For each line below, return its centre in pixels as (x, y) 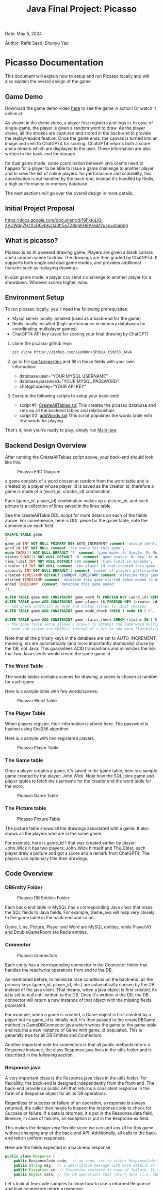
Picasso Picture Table (39, 819)
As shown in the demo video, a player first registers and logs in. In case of (79, 123)
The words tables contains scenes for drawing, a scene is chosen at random (81, 677)
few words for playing (41, 421)
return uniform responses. (40, 1138)
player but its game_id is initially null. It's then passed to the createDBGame (80, 1020)
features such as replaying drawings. (42, 267)
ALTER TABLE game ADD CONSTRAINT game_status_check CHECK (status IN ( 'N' (82, 620)
